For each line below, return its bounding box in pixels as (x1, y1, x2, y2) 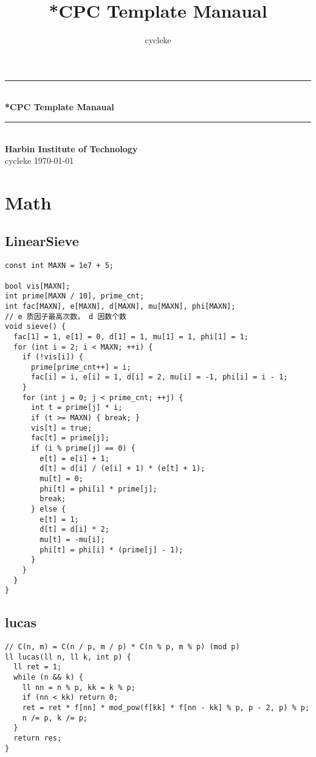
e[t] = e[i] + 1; (39, 454, 109, 463)
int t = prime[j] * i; (30, 403, 123, 412)
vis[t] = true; (30, 423, 92, 432)
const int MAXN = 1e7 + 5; (5, 261, 114, 270)
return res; (13, 734, 62, 743)
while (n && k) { (13, 673, 83, 682)
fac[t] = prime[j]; (30, 434, 109, 443)
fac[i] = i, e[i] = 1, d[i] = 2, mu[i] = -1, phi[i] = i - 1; (30, 373, 288, 382)
